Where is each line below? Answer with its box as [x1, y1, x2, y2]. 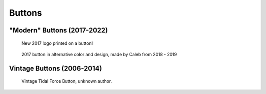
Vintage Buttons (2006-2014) [9, 64, 102, 72]
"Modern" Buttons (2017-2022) [9, 26, 108, 34]
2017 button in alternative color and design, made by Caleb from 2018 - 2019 [21, 51, 177, 57]
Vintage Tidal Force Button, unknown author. [21, 78, 112, 84]
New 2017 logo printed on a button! [21, 40, 93, 46]
